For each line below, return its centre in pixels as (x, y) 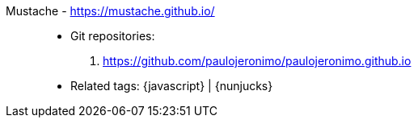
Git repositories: (113, 36)
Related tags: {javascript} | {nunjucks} (172, 86)
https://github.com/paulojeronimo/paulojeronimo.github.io (257, 61)
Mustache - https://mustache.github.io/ (110, 11)
